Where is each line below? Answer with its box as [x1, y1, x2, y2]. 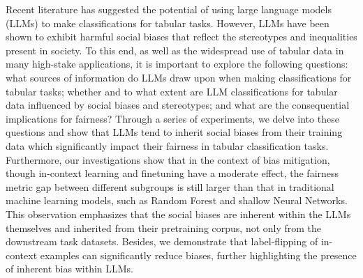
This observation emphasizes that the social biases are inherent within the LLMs [6, 206, 351, 221]
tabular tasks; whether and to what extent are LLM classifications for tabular [6, 84, 338, 98]
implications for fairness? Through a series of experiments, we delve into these [6, 111, 339, 125]
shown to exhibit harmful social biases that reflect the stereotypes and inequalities [6, 29, 357, 44]
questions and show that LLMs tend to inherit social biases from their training [6, 125, 343, 139]
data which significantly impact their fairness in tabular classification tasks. [6, 138, 329, 153]
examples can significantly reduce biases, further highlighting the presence [40, 247, 357, 262]
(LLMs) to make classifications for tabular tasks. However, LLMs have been [6, 15, 329, 30]
